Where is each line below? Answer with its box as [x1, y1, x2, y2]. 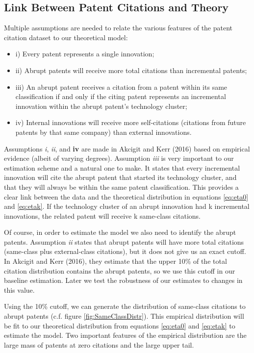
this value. [4, 284, 35, 295]
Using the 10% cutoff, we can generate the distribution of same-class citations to [4, 301, 246, 311]
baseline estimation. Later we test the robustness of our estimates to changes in [4, 275, 243, 285]
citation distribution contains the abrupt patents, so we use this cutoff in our [4, 265, 235, 276]
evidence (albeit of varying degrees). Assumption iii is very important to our [4, 153, 234, 163]
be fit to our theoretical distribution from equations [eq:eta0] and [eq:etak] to [4, 320, 235, 330]
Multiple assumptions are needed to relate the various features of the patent [4, 23, 233, 33]
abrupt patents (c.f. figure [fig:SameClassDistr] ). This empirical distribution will [4, 311, 244, 321]
